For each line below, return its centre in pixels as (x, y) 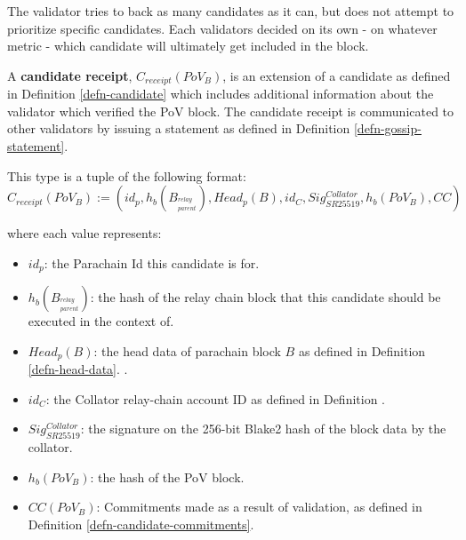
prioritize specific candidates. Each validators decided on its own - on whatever (222, 28)
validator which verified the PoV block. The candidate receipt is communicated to (231, 111)
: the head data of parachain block (187, 350)
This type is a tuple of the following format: (127, 175)
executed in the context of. (101, 321)
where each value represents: (84, 233)
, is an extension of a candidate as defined (337, 75)
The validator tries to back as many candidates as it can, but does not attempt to (231, 11)
